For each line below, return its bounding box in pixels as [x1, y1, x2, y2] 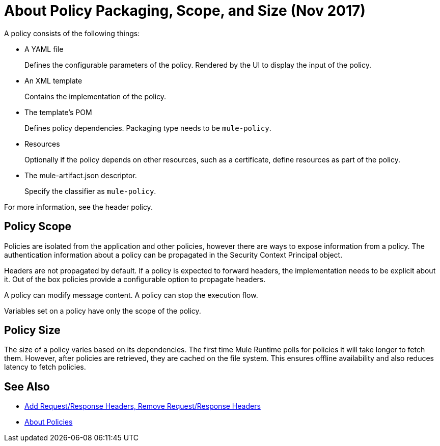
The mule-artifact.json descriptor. [24, 171, 137, 180]
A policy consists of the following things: [4, 29, 140, 38]
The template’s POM [24, 107, 92, 117]
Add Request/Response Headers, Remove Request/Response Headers [24, 402, 261, 411]
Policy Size [4, 324, 61, 337]
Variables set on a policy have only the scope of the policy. [4, 306, 201, 315]
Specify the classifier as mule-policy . [24, 186, 156, 196]
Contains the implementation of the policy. [24, 92, 167, 101]
